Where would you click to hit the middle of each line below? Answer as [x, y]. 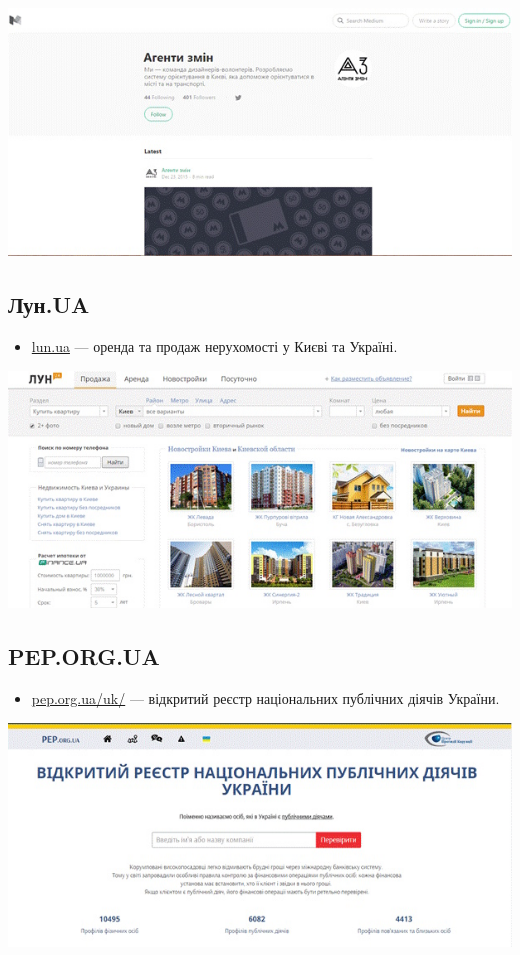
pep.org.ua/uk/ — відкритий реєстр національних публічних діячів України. [265, 697]
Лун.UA [49, 304]
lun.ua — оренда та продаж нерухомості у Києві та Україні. [214, 346]
